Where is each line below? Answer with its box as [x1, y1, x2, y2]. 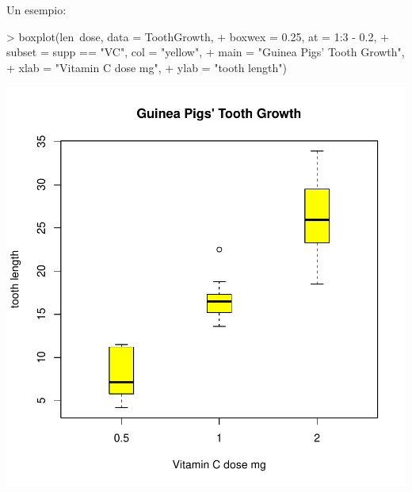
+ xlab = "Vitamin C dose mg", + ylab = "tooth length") [6, 59, 287, 75]
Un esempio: [6, 2, 67, 17]
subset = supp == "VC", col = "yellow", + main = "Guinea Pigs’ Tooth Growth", [6, 44, 405, 60]
